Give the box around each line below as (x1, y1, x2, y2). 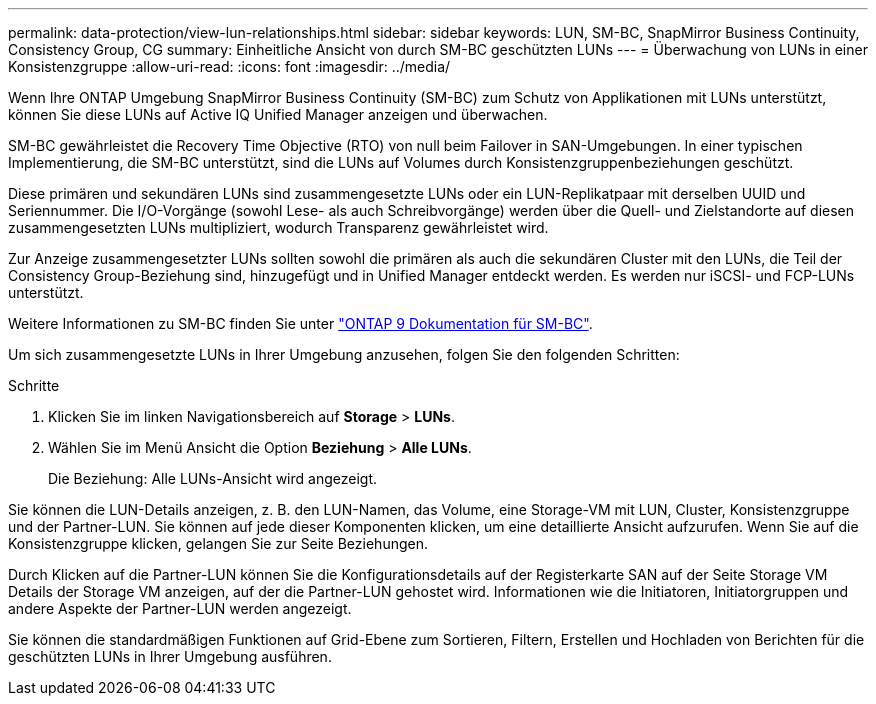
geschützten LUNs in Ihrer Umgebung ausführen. (8, 648, 332, 665)
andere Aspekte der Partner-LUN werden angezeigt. (8, 600, 352, 617)
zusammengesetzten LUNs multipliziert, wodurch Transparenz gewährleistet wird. (8, 219, 549, 236)
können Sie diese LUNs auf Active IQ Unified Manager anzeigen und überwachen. (8, 106, 548, 123)
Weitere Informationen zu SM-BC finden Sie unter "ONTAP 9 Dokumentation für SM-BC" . (8, 315, 593, 332)
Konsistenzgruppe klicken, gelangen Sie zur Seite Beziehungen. (8, 535, 428, 552)
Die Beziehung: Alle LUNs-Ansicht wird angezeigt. (48, 470, 378, 487)
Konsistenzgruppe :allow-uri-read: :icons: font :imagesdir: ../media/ (8, 58, 451, 75)
